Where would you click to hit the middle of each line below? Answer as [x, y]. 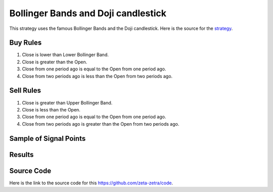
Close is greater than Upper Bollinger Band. [67, 103]
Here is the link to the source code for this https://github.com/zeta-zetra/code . [91, 183]
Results [21, 155]
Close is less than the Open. [51, 109]
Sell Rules [25, 90]
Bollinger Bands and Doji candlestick [88, 13]
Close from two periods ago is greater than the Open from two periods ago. [101, 124]
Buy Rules [26, 43]
